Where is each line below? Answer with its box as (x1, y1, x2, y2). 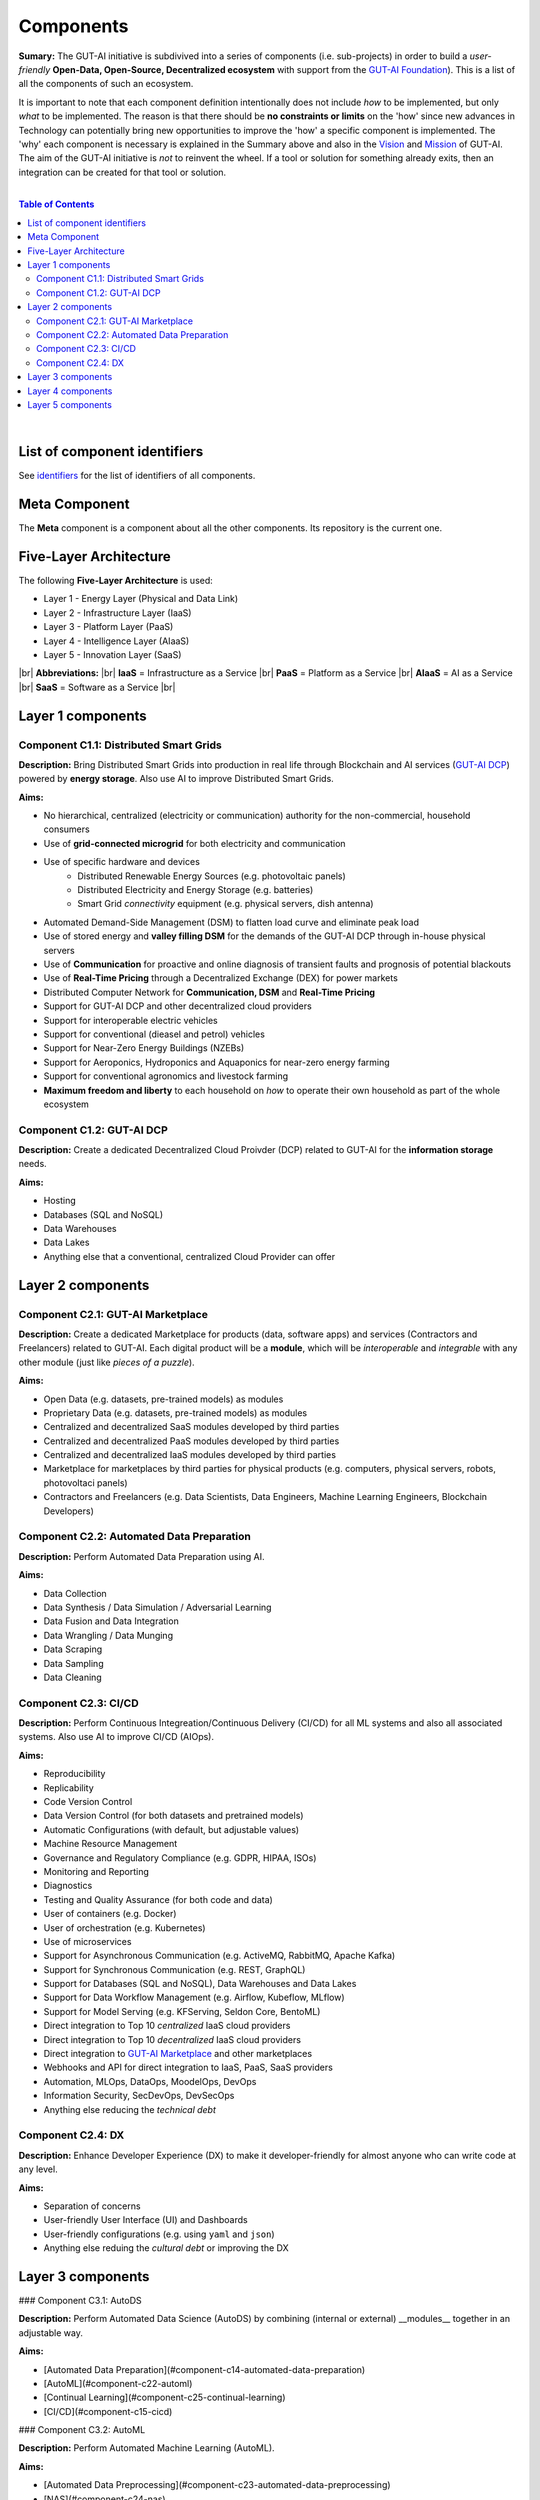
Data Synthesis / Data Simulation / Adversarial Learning (43, 1601, 272, 1613)
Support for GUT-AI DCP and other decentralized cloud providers (43, 1000, 312, 1012)
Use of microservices (43, 1935, 132, 1947)
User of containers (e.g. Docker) (43, 1908, 177, 1920)
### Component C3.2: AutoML (18, 2424, 146, 2436)
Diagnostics (43, 1880, 93, 1892)
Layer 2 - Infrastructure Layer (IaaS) (43, 606, 192, 619)
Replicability (43, 1781, 94, 1794)
